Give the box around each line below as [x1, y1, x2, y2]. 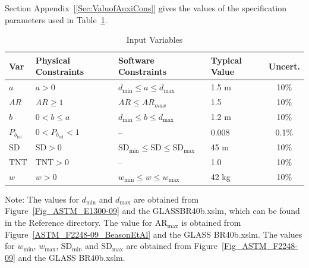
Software [118, 53, 154, 66]
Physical [35, 53, 70, 66]
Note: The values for [5, 193, 79, 205]
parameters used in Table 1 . [5, 13, 108, 26]
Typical [210, 53, 242, 66]
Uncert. [268, 59, 300, 72]
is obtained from [181, 216, 241, 229]
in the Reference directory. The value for [5, 216, 153, 229]
